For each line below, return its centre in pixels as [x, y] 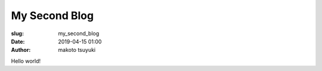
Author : [21, 50]
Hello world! [26, 61]
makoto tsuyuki [77, 50]
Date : [18, 41]
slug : [17, 33]
